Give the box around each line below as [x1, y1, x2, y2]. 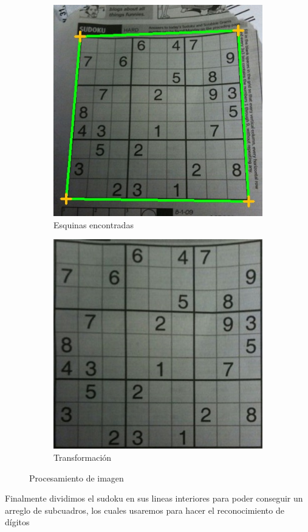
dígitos [5, 516, 30, 528]
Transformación [53, 451, 112, 464]
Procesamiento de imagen [29, 471, 124, 484]
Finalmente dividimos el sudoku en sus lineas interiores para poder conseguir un [5, 492, 303, 505]
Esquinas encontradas [53, 218, 134, 231]
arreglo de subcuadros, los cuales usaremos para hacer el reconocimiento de [5, 503, 284, 516]
